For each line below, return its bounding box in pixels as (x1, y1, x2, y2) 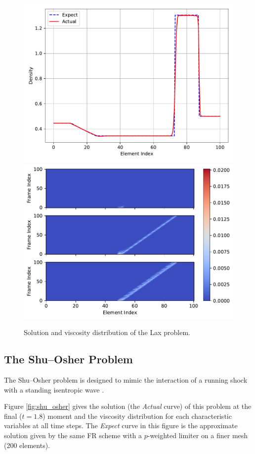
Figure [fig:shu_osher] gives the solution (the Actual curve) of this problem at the (4, 401, 252, 411)
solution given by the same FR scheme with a (4, 430, 142, 441)
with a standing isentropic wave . (4, 384, 104, 395)
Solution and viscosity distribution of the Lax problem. (24, 327, 190, 338)
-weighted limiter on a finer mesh (147, 430, 248, 441)
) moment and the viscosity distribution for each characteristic (42, 410, 232, 421)
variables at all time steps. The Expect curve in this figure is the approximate (4, 420, 238, 431)
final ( (4, 410, 22, 421)
